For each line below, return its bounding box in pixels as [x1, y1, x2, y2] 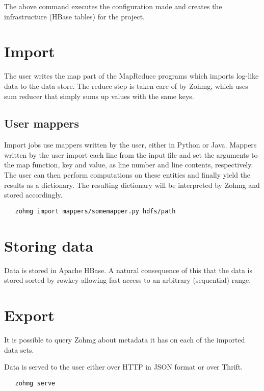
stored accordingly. [4, 189, 63, 200]
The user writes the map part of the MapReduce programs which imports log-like [4, 70, 259, 81]
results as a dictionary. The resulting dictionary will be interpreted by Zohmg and [4, 179, 260, 190]
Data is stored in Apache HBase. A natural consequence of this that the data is [4, 264, 253, 275]
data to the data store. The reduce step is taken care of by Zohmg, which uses [4, 80, 248, 91]
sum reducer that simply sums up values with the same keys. [4, 90, 194, 101]
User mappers [4, 115, 80, 131]
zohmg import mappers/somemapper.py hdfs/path [15, 207, 176, 215]
